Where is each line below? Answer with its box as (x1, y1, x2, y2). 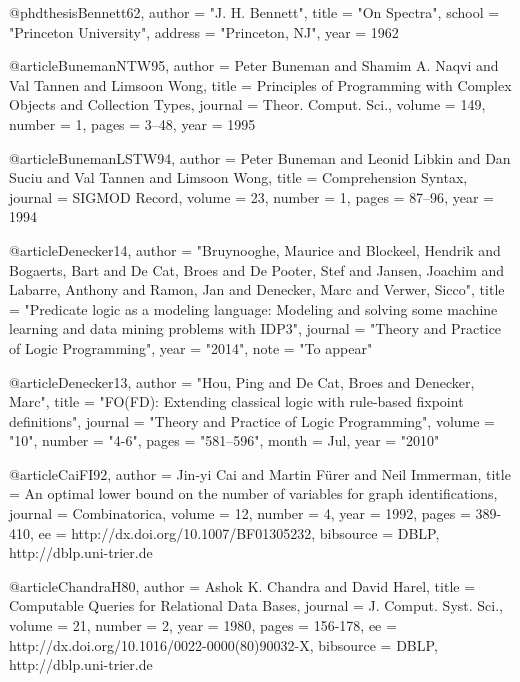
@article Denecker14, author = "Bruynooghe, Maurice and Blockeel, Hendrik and (9, 239, 501, 260)
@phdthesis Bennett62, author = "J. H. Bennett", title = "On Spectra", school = (9, 2, 500, 22)
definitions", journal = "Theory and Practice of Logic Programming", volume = (9, 410, 495, 431)
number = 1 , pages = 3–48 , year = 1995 (9, 113, 256, 134)
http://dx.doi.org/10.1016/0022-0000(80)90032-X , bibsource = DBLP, (9, 634, 438, 655)
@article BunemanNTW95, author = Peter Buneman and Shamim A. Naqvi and (9, 55, 499, 76)
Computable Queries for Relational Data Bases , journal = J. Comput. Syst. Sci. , (9, 595, 503, 616)
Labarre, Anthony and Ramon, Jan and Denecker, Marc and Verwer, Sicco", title (9, 279, 505, 300)
